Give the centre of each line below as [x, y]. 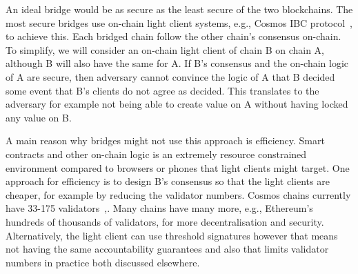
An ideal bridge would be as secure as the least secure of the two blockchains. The [179, 9]
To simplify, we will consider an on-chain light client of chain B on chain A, [165, 49]
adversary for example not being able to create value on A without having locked [177, 104]
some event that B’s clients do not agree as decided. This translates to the [162, 90]
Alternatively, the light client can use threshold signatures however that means [172, 235]
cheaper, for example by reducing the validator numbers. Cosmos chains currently [178, 194]
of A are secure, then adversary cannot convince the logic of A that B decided [170, 76]
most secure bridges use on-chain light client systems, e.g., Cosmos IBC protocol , [179, 22]
